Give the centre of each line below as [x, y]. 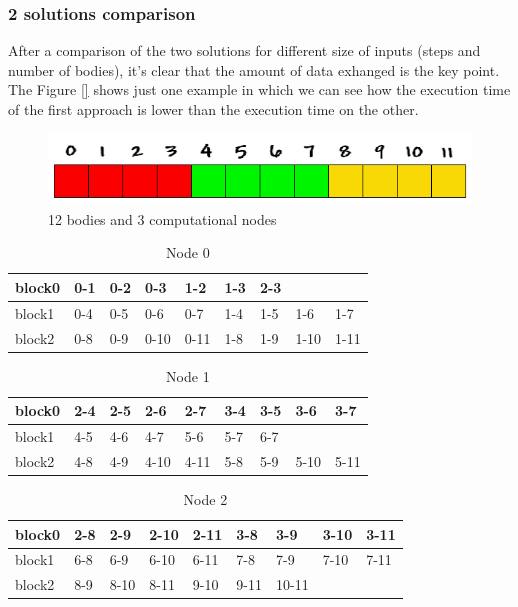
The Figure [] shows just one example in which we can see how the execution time [259, 89]
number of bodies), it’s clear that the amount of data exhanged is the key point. [254, 69]
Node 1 [188, 375]
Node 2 [205, 499]
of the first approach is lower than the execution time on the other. [213, 109]
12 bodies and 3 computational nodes [162, 218]
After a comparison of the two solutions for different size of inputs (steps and [244, 50]
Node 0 [188, 252]
